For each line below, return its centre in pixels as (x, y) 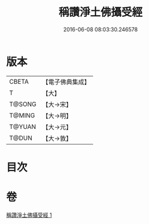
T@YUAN (23, 126)
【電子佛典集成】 (66, 82)
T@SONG (23, 104)
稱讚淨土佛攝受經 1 (29, 215)
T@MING (22, 115)
